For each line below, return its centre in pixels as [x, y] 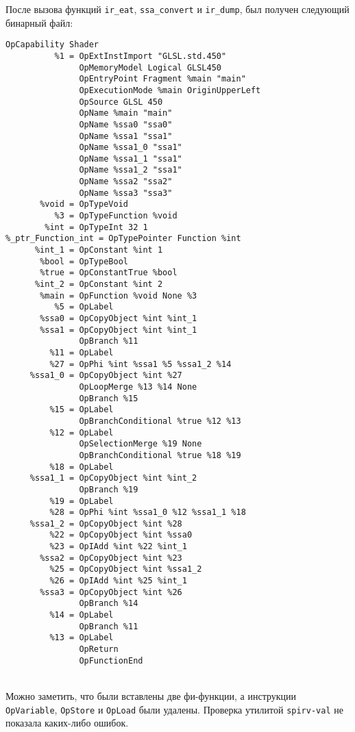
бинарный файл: [39, 22]
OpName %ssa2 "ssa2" [126, 182]
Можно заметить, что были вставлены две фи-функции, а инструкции [151, 695]
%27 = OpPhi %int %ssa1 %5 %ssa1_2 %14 [140, 364]
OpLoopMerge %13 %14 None [138, 387]
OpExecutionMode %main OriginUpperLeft [170, 90]
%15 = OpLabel [82, 410]
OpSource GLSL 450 [121, 102]
